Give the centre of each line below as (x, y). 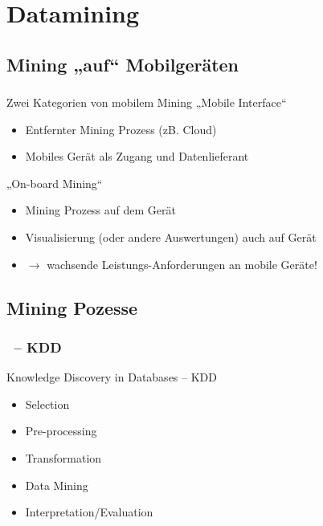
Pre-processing (61, 431)
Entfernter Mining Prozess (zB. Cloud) (121, 129)
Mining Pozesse (72, 307)
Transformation (63, 458)
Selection (47, 404)
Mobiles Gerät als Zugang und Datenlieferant (137, 156)
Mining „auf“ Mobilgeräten (123, 64)
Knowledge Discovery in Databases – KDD (112, 377)
